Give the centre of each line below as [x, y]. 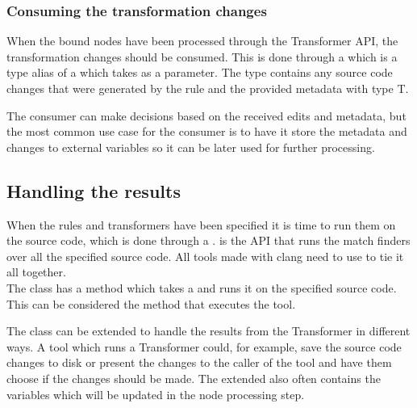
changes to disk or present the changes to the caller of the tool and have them [199, 362]
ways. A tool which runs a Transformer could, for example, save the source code [204, 346]
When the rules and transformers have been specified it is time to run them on [201, 224]
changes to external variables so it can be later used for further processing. [191, 147]
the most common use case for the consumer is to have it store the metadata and [207, 131]
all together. [36, 272]
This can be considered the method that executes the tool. [151, 303]
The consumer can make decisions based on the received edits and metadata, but [206, 115]
